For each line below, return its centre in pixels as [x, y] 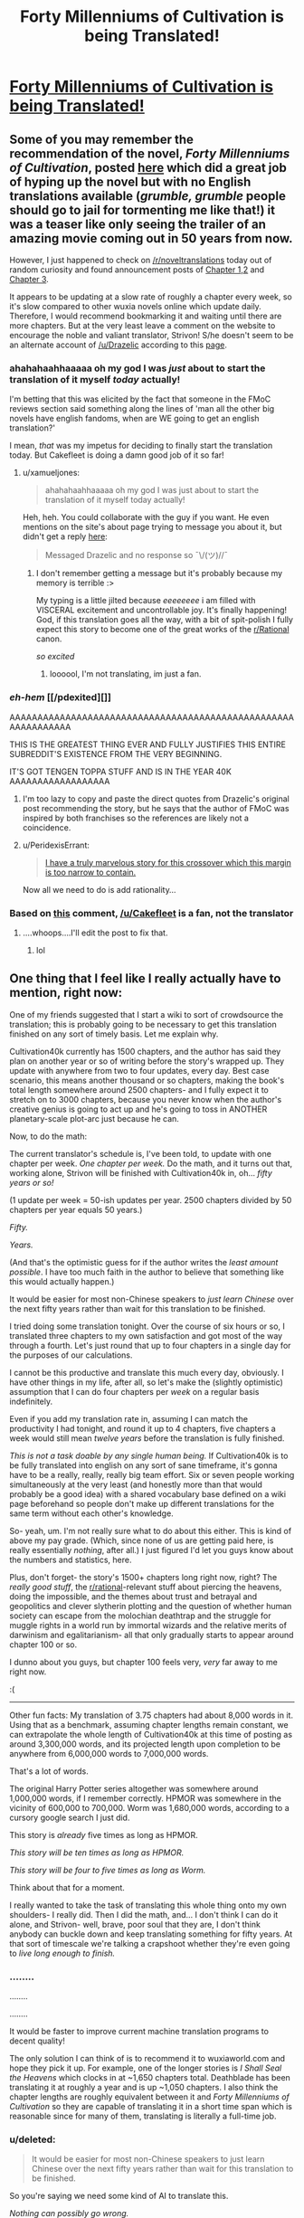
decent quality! [37, 2041]
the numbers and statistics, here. [71, 1559]
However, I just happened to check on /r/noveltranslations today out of [141, 260]
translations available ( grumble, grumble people [148, 196]
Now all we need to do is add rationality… [99, 889]
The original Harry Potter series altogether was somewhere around [134, 1788]
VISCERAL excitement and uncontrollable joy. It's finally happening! [161, 610]
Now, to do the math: [48, 1136]
